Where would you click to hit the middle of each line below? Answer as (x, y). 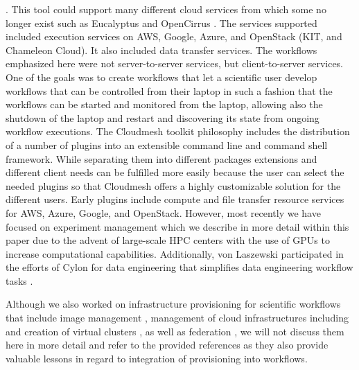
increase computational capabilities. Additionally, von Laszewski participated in (175, 253)
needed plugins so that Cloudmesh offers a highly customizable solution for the (173, 185)
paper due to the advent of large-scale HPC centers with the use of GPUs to (168, 240)
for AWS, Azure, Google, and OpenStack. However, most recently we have (163, 212)
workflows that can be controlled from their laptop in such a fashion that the (169, 90)
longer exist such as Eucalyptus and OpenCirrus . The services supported (161, 23)
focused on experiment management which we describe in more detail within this (177, 226)
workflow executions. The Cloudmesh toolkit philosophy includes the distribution (178, 131)
